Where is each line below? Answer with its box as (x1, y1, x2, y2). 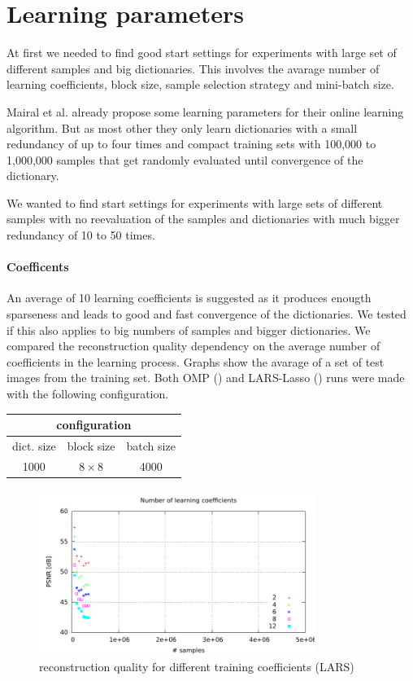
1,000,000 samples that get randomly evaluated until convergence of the (7, 151, 363, 168)
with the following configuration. (7, 385, 169, 402)
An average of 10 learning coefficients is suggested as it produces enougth (7, 289, 372, 306)
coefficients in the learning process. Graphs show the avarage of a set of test (7, 353, 385, 370)
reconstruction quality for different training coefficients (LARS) (39, 657, 354, 674)
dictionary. (7, 167, 59, 184)
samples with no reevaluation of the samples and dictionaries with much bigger (7, 210, 400, 227)
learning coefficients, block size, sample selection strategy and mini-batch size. (7, 76, 394, 93)
